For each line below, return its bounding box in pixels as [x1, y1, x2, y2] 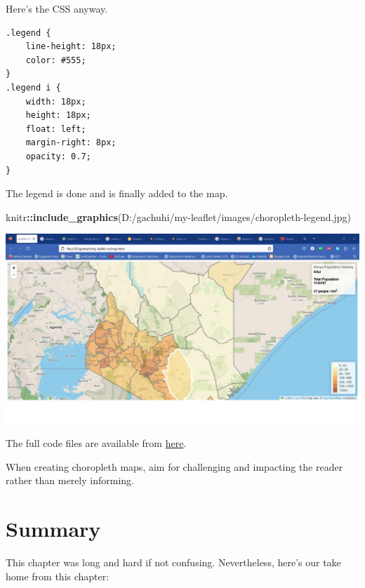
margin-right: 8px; [25, 138, 117, 148]
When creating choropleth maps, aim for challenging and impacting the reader [6, 459, 343, 474]
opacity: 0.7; [25, 151, 91, 161]
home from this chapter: [6, 568, 109, 583]
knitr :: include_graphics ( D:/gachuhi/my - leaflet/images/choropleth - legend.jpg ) [6, 209, 351, 224]
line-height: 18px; [25, 41, 117, 52]
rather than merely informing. [6, 473, 134, 488]
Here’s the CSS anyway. [6, 1, 108, 15]
